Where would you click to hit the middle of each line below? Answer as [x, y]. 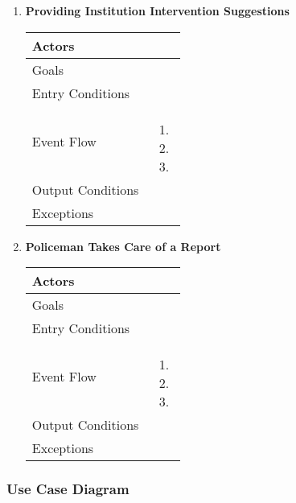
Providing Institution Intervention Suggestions [157, 10]
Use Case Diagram [68, 489]
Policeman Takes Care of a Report [123, 246]
